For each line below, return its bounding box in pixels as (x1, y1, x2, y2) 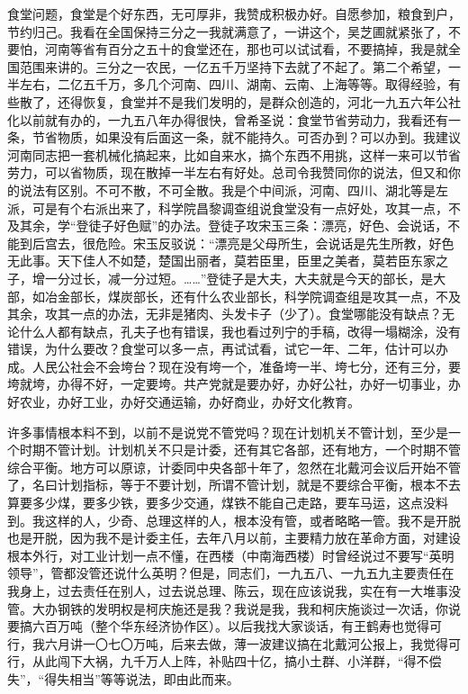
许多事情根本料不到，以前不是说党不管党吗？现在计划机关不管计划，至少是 (7, 422, 448, 441)
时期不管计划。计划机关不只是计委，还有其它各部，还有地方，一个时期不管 (19, 440, 461, 459)
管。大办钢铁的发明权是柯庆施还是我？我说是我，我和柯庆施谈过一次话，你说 (7, 599, 461, 617)
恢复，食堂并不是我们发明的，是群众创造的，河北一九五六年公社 (82, 92, 461, 111)
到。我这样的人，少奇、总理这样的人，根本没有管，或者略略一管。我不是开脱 (7, 510, 461, 529)
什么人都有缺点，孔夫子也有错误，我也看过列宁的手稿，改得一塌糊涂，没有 (19, 321, 461, 340)
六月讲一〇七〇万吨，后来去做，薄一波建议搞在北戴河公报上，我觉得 (44, 634, 448, 653)
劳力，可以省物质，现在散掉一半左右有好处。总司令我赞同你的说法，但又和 (7, 163, 448, 182)
